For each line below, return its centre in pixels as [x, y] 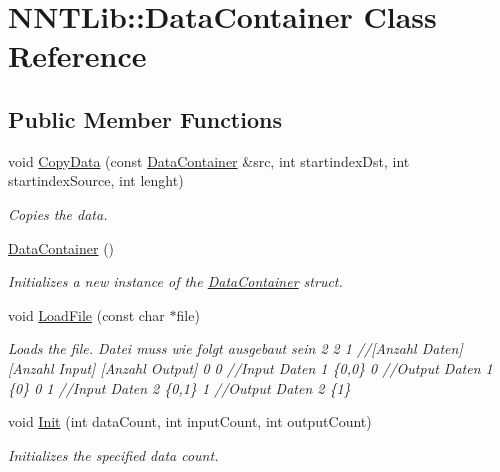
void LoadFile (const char [86, 314]
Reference [77, 55]
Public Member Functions [145, 118]
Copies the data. [58, 213]
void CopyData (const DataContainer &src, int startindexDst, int [209, 160]
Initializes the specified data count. [113, 454]
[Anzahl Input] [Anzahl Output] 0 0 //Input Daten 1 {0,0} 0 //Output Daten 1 [250, 367]
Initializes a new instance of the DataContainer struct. [175, 281]
